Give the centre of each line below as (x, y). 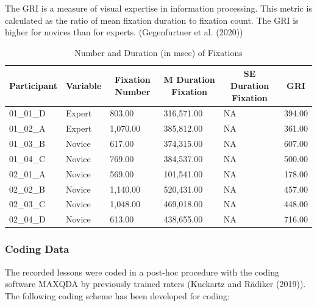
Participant (33, 85)
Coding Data (37, 249)
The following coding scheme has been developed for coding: (117, 295)
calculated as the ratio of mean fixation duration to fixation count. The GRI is (152, 20)
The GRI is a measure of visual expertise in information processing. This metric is (158, 8)
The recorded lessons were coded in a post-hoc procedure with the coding (142, 272)
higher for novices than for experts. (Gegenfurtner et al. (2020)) (124, 32)
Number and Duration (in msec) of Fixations (158, 52)
